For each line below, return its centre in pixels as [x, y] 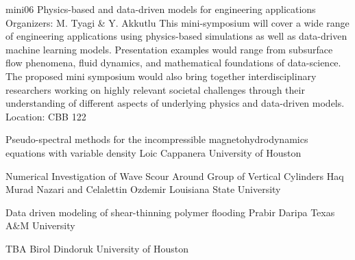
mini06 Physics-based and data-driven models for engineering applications [161, 9]
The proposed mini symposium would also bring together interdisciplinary [161, 76]
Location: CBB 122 [46, 116]
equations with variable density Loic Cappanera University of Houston [154, 152]
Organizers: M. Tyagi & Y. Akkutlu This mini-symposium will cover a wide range [177, 22]
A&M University [40, 225]
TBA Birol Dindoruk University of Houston [97, 248]
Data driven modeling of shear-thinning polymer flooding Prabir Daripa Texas [170, 212]
